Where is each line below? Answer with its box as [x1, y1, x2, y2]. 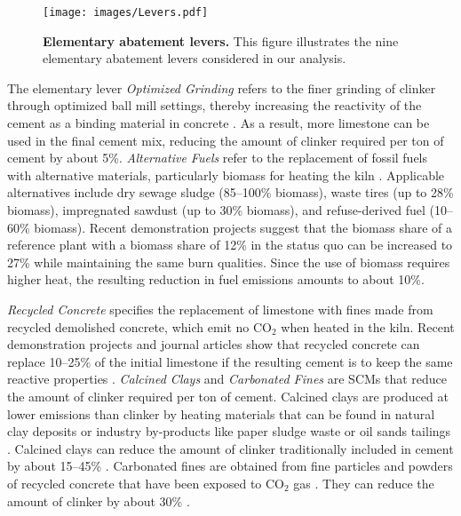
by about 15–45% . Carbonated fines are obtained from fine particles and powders [7, 456, 453, 475]
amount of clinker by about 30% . [7, 491, 190, 510]
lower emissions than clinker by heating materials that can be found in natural [7, 404, 435, 423]
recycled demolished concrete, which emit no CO [7, 317, 273, 336]
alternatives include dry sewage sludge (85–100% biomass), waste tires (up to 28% [7, 183, 454, 202]
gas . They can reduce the [293, 473, 434, 492]
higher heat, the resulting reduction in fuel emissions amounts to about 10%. [7, 270, 425, 289]
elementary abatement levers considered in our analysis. [43, 49, 346, 67]
